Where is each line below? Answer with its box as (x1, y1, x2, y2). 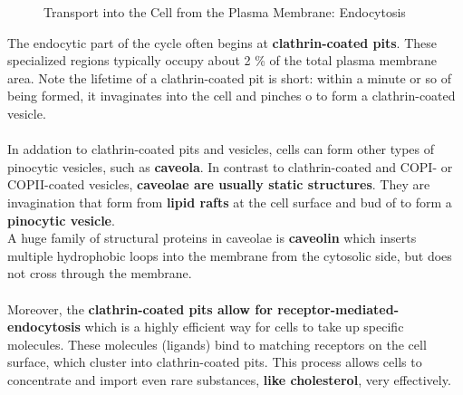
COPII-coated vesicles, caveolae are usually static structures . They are (7, 175, 430, 194)
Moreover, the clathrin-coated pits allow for (7, 299, 273, 318)
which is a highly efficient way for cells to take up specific (84, 317, 404, 336)
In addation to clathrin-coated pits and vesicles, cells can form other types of (7, 140, 435, 159)
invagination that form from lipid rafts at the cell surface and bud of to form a (7, 192, 452, 211)
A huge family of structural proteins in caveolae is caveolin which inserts (7, 228, 417, 247)
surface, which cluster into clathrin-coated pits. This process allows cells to (7, 352, 422, 371)
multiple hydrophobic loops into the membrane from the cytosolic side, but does (7, 246, 452, 265)
